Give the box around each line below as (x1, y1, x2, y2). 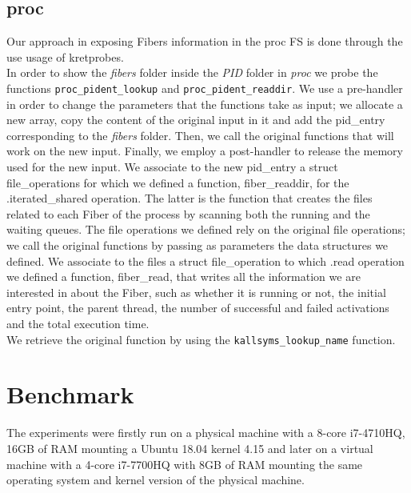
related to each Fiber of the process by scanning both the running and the (6, 205, 370, 222)
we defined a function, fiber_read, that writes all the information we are (6, 268, 361, 285)
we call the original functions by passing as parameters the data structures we (6, 236, 389, 253)
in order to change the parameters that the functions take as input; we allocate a (6, 95, 403, 112)
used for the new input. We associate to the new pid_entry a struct (6, 158, 338, 175)
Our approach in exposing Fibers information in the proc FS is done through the (6, 33, 403, 50)
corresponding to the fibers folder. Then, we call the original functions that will (6, 126, 394, 143)
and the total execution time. (6, 315, 150, 331)
